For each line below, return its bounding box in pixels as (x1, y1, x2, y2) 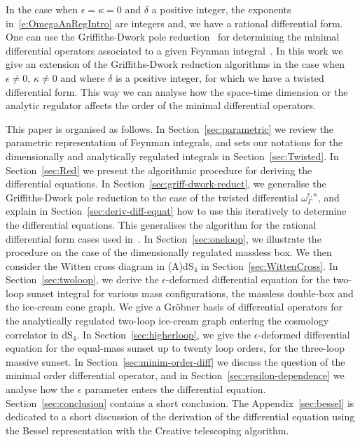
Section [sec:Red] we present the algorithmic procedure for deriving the (6, 162, 312, 177)
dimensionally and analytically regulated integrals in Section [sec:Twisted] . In (6, 148, 339, 163)
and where (60, 70, 105, 85)
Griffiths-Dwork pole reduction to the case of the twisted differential (6, 190, 298, 204)
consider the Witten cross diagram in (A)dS (6, 258, 194, 273)
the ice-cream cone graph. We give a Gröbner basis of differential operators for (6, 299, 342, 314)
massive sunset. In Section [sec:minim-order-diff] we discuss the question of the (6, 354, 345, 369)
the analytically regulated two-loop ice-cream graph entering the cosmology (6, 313, 329, 328)
